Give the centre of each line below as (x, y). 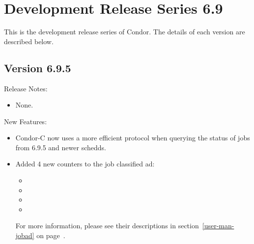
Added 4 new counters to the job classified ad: (85, 164)
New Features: (26, 121)
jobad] (25, 235)
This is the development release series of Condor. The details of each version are (125, 32)
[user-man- (218, 226)
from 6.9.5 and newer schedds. (61, 147)
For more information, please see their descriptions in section (107, 226)
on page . (51, 235)
